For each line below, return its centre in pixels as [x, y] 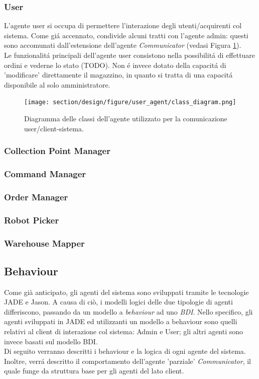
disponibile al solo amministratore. [57, 84]
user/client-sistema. [54, 128]
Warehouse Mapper [44, 243]
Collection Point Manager [57, 151]
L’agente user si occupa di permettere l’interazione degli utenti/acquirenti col [123, 25]
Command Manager [45, 173]
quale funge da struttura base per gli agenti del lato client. [94, 371]
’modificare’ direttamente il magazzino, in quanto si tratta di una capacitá [118, 75]
